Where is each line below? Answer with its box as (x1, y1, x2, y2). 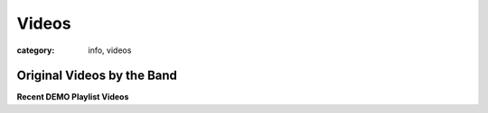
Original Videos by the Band (16, 68, 178, 83)
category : (16, 45, 55, 56)
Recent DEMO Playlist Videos (16, 91, 129, 102)
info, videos (88, 45, 132, 56)
